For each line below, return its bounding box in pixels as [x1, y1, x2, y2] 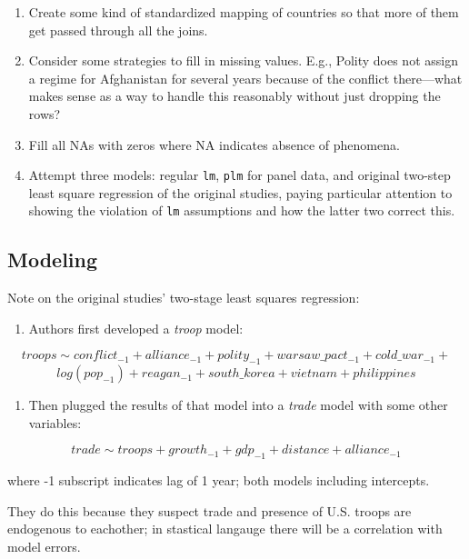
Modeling [7, 245, 98, 274]
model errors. [7, 537, 81, 556]
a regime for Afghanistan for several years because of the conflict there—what [28, 68, 463, 87]
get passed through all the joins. [28, 20, 208, 39]
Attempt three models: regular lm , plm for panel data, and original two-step [28, 165, 451, 185]
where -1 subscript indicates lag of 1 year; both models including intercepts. [7, 471, 430, 490]
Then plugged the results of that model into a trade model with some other [28, 395, 448, 414]
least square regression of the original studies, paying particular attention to [28, 183, 453, 202]
